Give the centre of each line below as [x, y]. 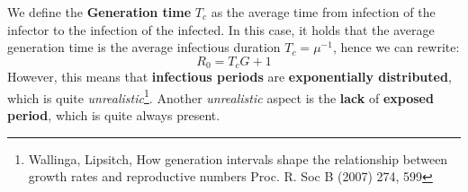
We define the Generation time [99, 12]
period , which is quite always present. [114, 115]
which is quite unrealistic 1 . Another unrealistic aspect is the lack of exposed [220, 96]
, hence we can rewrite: [396, 47]
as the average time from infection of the [323, 12]
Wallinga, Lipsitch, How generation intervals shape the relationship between [238, 158]
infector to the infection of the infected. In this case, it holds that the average [221, 29]
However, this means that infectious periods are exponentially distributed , [229, 77]
